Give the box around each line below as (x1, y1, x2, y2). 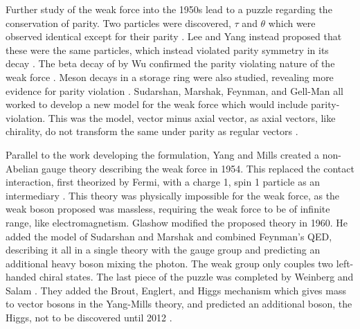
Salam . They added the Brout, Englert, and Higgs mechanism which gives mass (6, 283, 346, 297)
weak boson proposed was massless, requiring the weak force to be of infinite (6, 202, 330, 216)
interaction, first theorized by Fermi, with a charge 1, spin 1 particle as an (6, 175, 321, 189)
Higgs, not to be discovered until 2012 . (6, 310, 172, 325)
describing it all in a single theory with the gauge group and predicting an (6, 242, 321, 257)
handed (6, 269, 37, 284)
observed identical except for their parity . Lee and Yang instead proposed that (6, 29, 342, 44)
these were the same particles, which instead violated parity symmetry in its (6, 42, 329, 57)
